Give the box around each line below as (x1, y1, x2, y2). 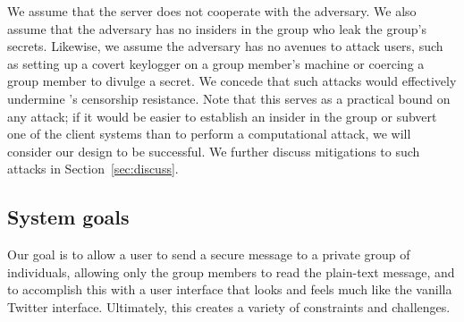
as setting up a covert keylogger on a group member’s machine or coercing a (7, 54, 425, 72)
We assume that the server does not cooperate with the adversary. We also (7, 2, 417, 20)
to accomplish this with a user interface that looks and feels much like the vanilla (7, 280, 452, 299)
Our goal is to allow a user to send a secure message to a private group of (7, 245, 410, 264)
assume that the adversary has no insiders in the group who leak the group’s (7, 19, 426, 38)
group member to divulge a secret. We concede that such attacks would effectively (7, 72, 457, 90)
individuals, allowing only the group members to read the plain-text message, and (7, 262, 455, 281)
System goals (7, 203, 130, 231)
